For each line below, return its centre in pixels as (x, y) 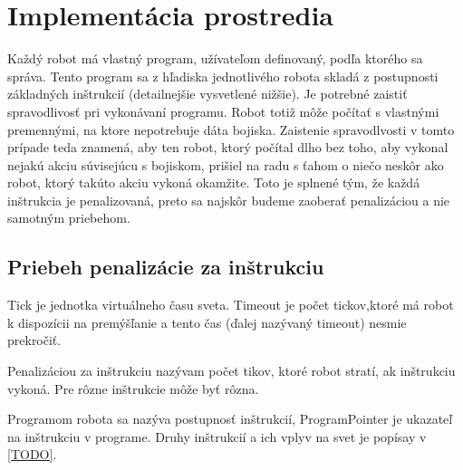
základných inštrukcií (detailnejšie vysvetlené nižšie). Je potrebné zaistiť (207, 94)
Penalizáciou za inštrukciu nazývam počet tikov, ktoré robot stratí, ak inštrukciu (231, 371)
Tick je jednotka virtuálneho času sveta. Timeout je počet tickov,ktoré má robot (231, 305)
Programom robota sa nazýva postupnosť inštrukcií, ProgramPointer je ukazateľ (230, 419)
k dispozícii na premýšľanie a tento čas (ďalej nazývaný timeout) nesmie (207, 322)
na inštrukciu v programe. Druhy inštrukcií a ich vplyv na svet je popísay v (217, 436)
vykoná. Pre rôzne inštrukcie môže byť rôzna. (133, 388)
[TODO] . (32, 454)
